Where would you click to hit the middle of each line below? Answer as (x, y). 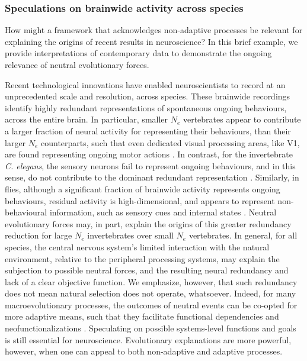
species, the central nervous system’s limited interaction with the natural (137, 246)
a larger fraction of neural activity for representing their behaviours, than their (148, 130)
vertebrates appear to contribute (242, 119)
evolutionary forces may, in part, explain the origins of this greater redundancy (148, 223)
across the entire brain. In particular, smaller (87, 119)
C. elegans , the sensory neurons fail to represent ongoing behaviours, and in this (150, 165)
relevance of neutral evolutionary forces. (77, 65)
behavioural (26, 212)
